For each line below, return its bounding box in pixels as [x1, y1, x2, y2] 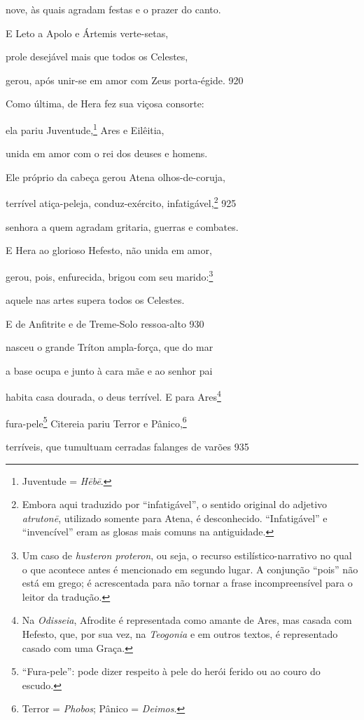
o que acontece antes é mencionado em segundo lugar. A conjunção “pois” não [22, 561, 358, 576]
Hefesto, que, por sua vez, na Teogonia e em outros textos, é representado [22, 626, 338, 641]
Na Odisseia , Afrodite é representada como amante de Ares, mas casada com [22, 613, 352, 627]
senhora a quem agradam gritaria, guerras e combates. [6, 219, 239, 234]
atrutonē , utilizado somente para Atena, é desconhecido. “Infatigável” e [22, 510, 328, 525]
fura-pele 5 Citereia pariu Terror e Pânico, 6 [6, 413, 187, 430]
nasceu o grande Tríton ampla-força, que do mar [6, 340, 213, 354]
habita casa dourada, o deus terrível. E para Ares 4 [6, 387, 221, 404]
